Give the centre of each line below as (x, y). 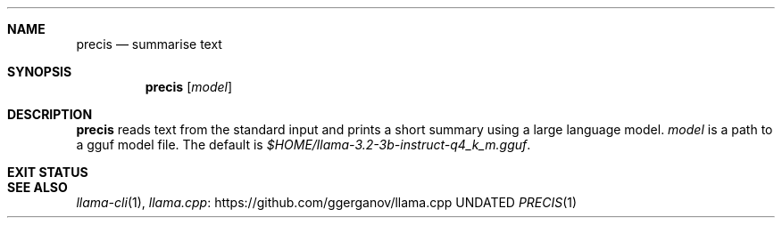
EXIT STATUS (48, 172)
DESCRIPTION (50, 114)
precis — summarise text (149, 44)
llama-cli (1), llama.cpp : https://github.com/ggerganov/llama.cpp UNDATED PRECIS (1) (327, 202)
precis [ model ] (189, 87)
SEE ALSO (37, 187)
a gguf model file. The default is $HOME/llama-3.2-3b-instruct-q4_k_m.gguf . (304, 145)
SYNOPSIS (40, 72)
